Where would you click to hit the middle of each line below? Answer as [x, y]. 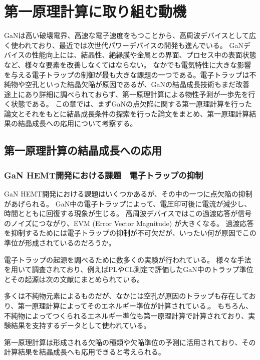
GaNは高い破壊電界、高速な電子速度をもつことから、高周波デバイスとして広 [130, 35]
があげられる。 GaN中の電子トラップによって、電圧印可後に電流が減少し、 [128, 203]
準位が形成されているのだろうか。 [60, 243]
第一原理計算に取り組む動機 [95, 11]
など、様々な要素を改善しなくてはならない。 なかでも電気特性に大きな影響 [128, 64]
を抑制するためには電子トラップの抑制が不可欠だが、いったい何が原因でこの [130, 233]
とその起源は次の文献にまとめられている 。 [74, 279]
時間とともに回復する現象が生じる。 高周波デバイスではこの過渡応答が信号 [128, 213]
